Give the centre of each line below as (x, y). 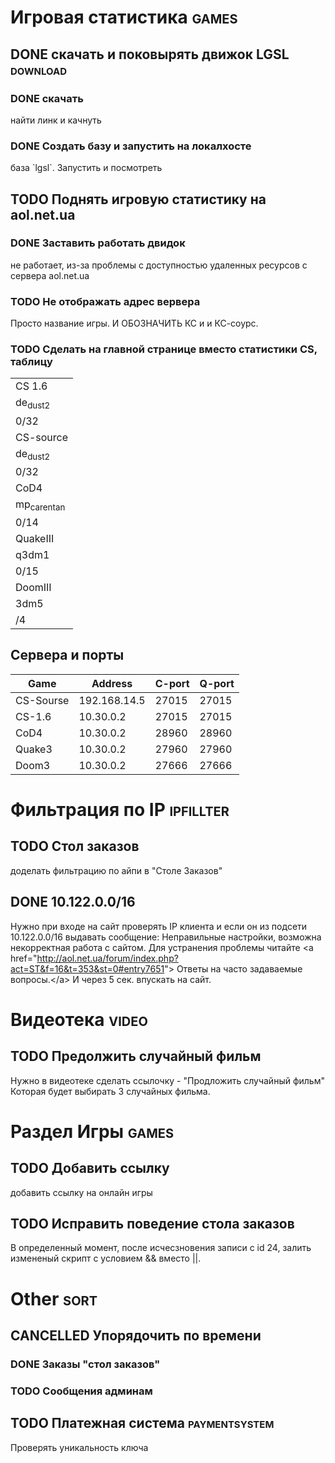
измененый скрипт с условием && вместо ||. (106, 1258)
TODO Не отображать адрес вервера (105, 301)
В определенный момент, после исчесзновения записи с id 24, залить (161, 1248)
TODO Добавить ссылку (90, 1168)
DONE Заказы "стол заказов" (85, 1364)
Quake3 (34, 749)
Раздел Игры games (92, 1131)
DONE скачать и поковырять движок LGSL (150, 54)
